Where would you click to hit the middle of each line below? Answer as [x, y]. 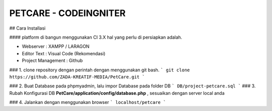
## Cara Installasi [27, 28]
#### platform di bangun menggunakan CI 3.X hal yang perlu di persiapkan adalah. [96, 37]
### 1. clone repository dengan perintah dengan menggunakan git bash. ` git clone [99, 70]
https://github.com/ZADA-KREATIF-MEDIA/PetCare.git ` [77, 77]
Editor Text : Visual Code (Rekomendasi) [64, 53]
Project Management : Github [52, 61]
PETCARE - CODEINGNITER [67, 13]
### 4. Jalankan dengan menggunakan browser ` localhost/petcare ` [88, 102]
